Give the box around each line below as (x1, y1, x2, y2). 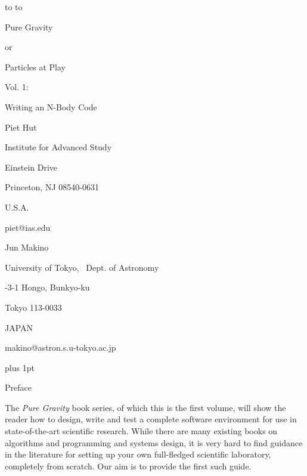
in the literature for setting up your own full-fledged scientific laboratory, (5, 448, 271, 460)
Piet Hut (5, 120, 37, 133)
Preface (5, 381, 32, 394)
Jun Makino (5, 241, 49, 254)
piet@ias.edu (5, 221, 51, 233)
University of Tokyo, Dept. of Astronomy (5, 261, 159, 273)
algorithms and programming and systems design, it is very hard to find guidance (5, 436, 303, 449)
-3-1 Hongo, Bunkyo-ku (5, 281, 90, 293)
